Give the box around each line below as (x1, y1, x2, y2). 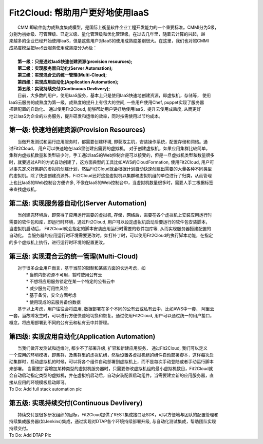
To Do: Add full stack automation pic (9, 386, 82, 392)
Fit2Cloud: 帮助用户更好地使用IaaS (9, 7, 150, 18)
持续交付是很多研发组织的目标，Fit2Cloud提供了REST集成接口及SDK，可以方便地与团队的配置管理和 (18, 411, 219, 417)
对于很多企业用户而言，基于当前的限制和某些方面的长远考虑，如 (18, 265, 146, 271)
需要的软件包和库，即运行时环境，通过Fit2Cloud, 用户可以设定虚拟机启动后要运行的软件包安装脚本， (9, 219, 210, 224)
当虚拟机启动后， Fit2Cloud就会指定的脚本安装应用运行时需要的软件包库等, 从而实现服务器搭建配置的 (9, 225, 211, 231)
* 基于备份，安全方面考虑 (26, 292, 76, 298)
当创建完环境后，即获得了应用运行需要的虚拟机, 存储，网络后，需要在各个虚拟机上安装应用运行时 (18, 212, 212, 218)
